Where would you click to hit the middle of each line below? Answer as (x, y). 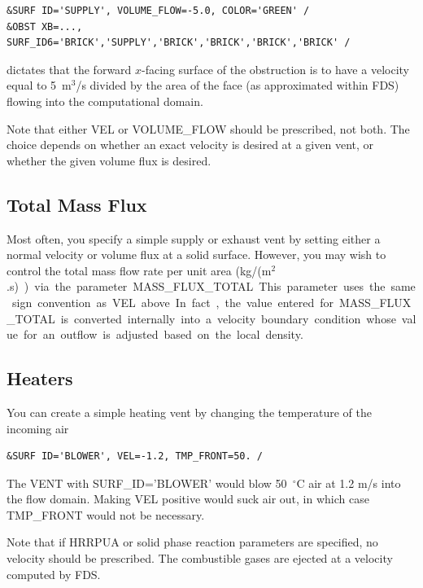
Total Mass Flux (77, 204)
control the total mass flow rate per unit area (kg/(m (139, 270)
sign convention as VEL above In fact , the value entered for (172, 302)
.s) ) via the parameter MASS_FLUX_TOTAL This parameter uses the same (211, 286)
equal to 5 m (39, 85)
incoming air (38, 428)
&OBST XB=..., (45, 26)
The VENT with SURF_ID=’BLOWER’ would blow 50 (147, 483)
